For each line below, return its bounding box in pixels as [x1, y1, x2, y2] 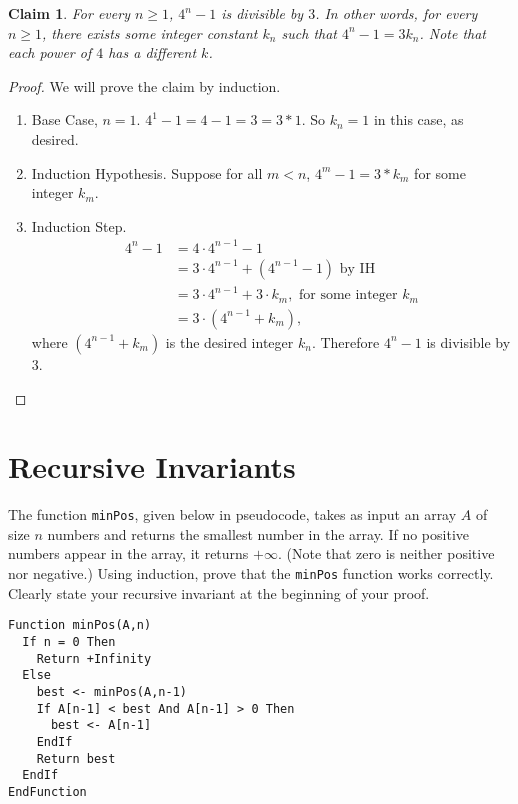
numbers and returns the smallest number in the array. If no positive [47, 523, 469, 544]
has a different [108, 42, 197, 63]
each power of [8, 42, 92, 63]
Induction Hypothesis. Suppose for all [31, 162, 263, 183]
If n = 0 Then [22, 634, 116, 649]
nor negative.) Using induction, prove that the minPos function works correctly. [8, 563, 494, 584]
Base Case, [31, 109, 98, 130]
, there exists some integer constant [42, 22, 258, 43]
